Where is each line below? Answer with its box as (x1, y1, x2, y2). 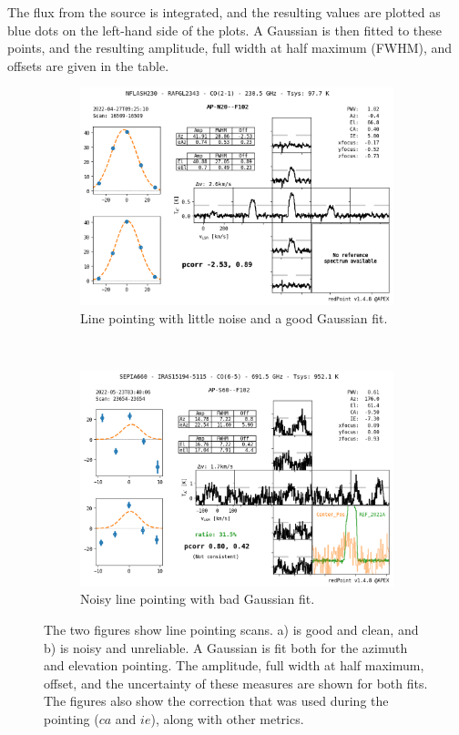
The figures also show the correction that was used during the (44, 691, 389, 710)
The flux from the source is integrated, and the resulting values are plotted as (7, 3, 441, 21)
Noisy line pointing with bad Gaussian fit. (80, 589, 315, 608)
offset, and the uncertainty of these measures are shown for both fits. (44, 673, 428, 692)
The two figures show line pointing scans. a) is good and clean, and (44, 620, 419, 639)
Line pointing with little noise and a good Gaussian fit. (80, 308, 388, 327)
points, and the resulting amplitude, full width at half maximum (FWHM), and (7, 38, 453, 57)
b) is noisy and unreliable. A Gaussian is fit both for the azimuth (44, 638, 408, 657)
